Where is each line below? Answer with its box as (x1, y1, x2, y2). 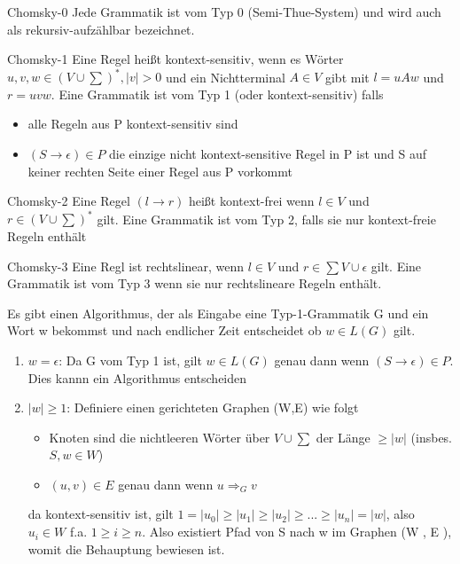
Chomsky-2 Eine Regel (7, 192, 130, 210)
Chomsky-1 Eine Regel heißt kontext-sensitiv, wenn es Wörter (7, 50, 344, 68)
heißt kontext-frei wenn (188, 192, 315, 210)
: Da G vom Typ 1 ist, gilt (58, 350, 202, 369)
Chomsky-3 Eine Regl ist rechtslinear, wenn (7, 256, 245, 275)
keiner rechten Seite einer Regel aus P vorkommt (27, 161, 292, 180)
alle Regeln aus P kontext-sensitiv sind (27, 114, 238, 133)
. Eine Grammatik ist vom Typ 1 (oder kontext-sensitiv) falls (51, 84, 384, 103)
